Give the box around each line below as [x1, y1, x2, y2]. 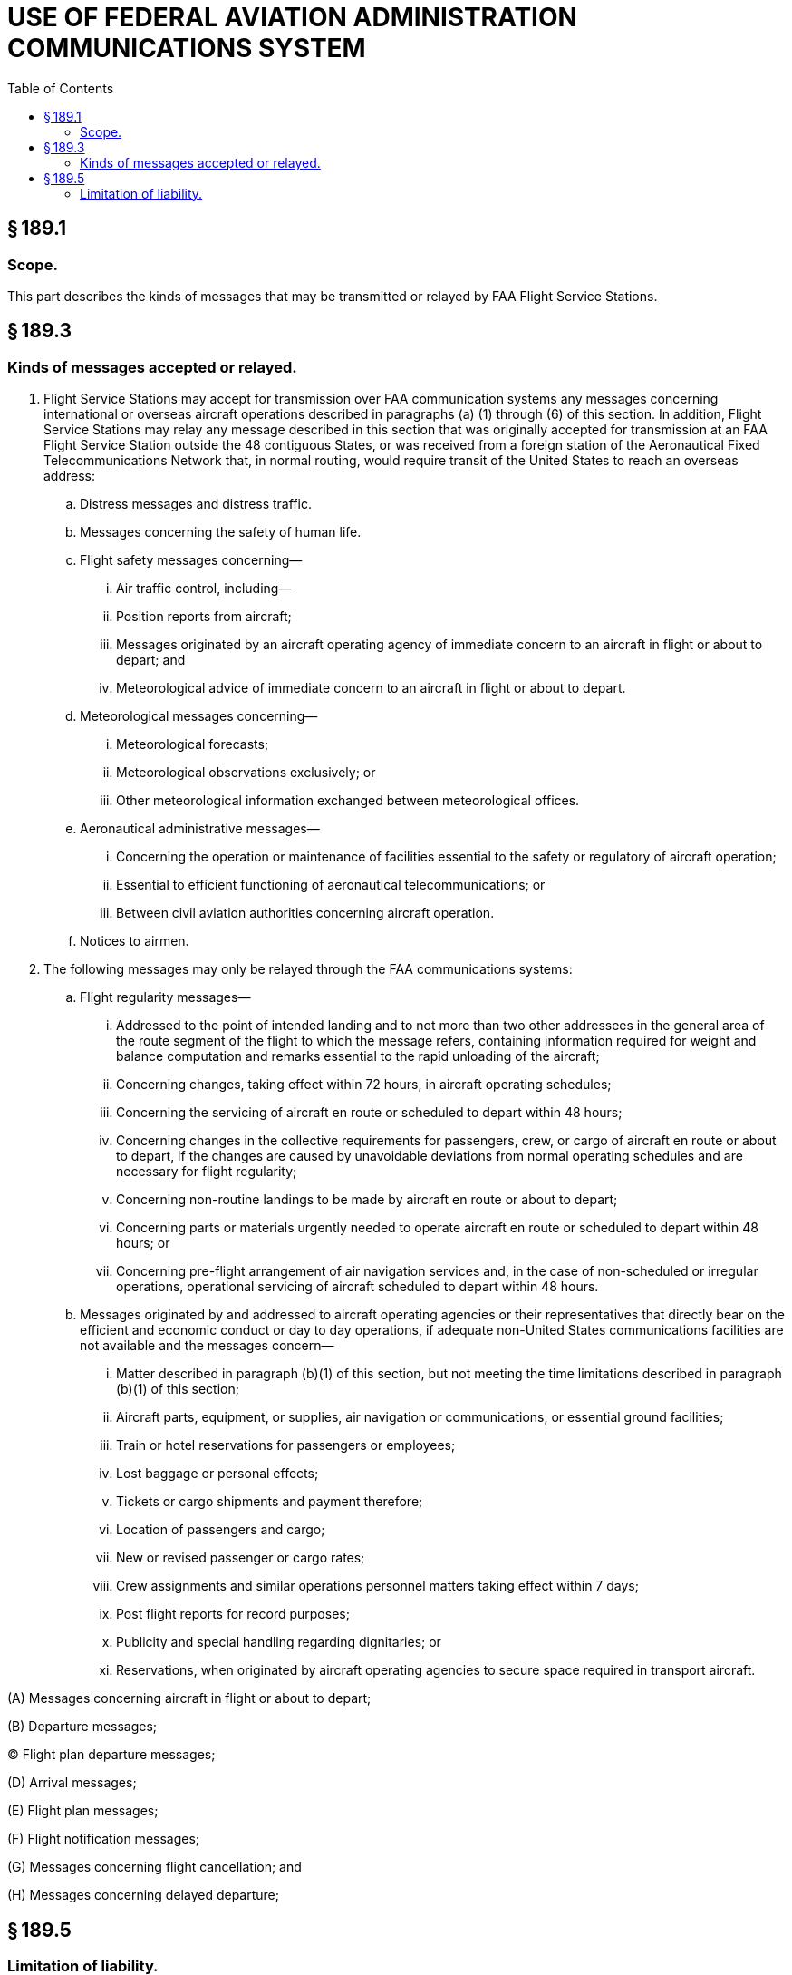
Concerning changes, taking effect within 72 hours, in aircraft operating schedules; [116, 1076, 612, 1093]
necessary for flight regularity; [116, 1163, 297, 1180]
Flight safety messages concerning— [80, 552, 303, 569]
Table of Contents [7, 80, 114, 96]
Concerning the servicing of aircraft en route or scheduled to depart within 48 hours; [116, 1104, 623, 1121]
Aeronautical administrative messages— [80, 821, 320, 837]
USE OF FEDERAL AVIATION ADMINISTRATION [7, 2, 577, 33]
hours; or [116, 1235, 170, 1251]
